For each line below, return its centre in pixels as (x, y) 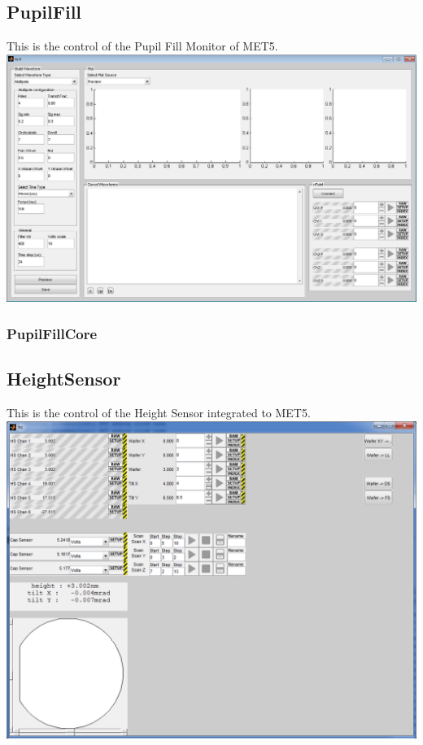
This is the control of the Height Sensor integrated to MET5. (159, 413)
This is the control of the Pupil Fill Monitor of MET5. (142, 46)
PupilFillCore (52, 333)
